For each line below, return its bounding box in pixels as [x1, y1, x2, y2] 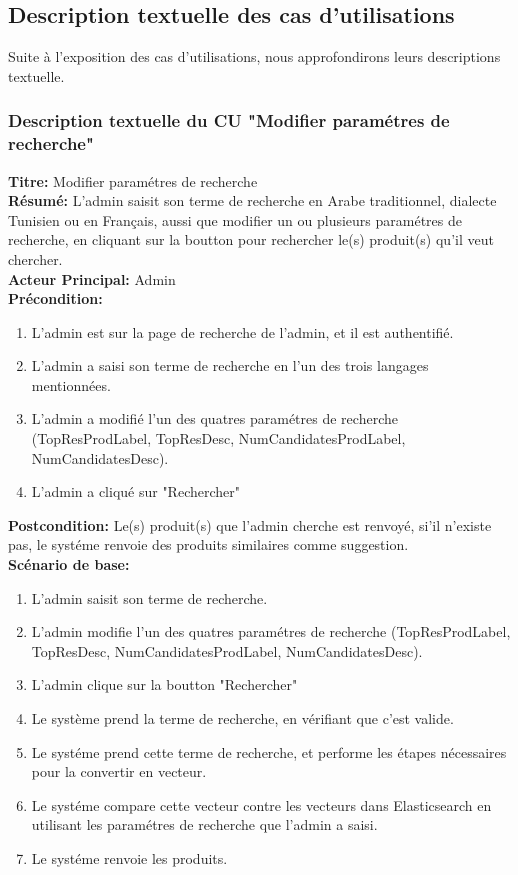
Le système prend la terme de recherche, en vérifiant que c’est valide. [31, 708, 454, 728]
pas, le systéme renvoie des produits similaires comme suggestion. [8, 534, 409, 555]
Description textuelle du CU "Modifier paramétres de [8, 108, 450, 133]
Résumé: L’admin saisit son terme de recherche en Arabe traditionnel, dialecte [8, 190, 497, 211]
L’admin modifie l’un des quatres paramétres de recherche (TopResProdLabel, [31, 621, 511, 642]
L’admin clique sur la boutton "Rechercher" [31, 674, 298, 695]
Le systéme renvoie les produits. [31, 847, 228, 868]
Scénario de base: [8, 554, 130, 575]
